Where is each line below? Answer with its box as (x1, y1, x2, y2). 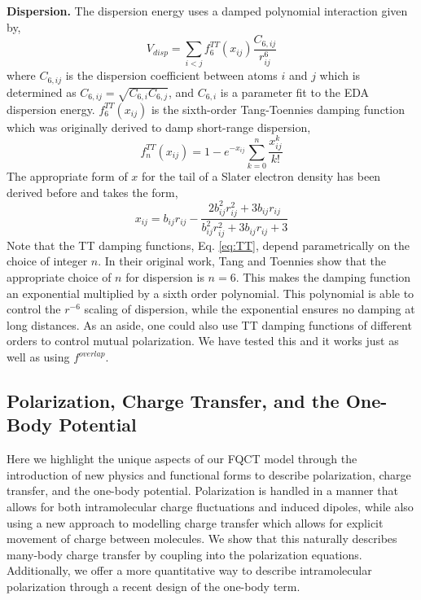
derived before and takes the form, (7, 183, 178, 200)
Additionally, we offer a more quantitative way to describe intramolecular (7, 562, 372, 579)
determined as (7, 83, 77, 100)
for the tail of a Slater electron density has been (142, 168, 381, 185)
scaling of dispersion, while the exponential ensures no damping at (84, 300, 415, 318)
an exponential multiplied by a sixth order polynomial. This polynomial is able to (7, 284, 414, 301)
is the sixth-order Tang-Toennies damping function (151, 100, 405, 117)
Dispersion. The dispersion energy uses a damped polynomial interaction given (7, 2, 408, 19)
